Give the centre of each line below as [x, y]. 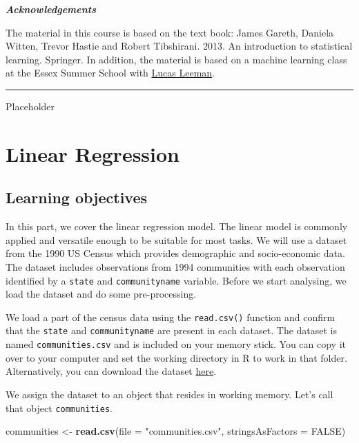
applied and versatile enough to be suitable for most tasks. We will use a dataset [176, 239]
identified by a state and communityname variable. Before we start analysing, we [176, 280]
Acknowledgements [51, 9]
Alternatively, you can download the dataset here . [111, 371]
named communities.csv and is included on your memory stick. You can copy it [176, 344]
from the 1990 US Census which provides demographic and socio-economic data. [175, 253]
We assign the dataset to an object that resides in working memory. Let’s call [169, 394]
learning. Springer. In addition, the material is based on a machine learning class [176, 59]
